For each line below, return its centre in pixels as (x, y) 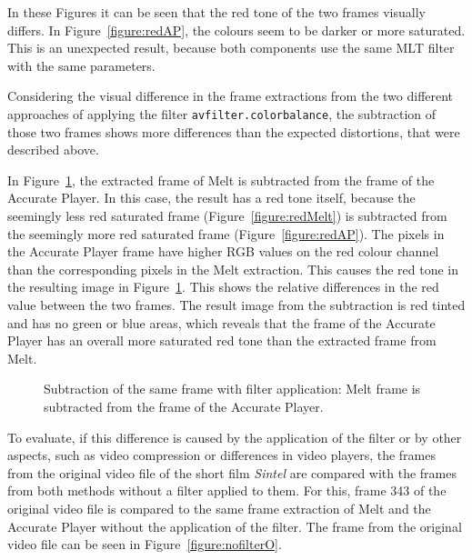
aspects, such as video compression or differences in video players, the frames (221, 455)
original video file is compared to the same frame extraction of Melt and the (219, 508)
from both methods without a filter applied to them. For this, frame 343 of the (227, 490)
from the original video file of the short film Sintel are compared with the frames (232, 472)
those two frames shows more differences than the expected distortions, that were (234, 131)
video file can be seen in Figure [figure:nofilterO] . (145, 544)
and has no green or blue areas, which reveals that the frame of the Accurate (221, 322)
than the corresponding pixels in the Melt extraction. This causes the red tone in (233, 269)
